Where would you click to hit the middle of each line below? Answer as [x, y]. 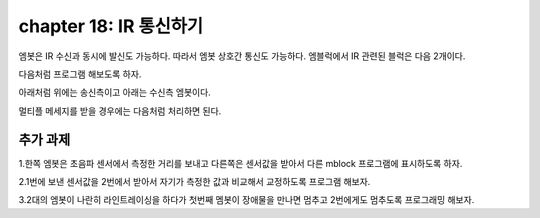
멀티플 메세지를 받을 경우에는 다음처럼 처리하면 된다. [120, 111]
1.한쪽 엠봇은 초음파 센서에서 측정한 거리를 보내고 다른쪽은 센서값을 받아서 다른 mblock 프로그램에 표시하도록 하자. [240, 163]
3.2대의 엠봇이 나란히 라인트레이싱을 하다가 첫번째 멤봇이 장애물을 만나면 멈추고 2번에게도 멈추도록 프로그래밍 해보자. [246, 200]
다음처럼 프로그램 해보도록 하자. [80, 74]
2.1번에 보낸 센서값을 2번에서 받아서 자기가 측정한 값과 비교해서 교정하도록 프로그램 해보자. [194, 182]
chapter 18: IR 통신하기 [111, 26]
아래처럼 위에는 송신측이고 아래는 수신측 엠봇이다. [115, 92]
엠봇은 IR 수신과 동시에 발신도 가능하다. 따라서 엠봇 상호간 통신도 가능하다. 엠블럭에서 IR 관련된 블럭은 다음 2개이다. [242, 56]
